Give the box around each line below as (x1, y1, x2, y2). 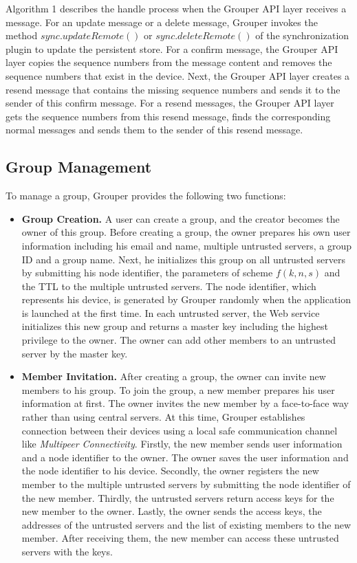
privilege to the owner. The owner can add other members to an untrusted (21, 333, 336, 347)
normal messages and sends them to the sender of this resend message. (6, 122, 303, 137)
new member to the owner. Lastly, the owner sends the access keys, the (21, 504, 322, 518)
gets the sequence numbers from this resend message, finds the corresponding (6, 109, 331, 123)
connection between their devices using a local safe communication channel (21, 423, 338, 437)
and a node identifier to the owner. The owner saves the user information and (21, 450, 349, 464)
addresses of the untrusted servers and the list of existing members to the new (21, 517, 351, 531)
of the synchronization (255, 28, 349, 43)
